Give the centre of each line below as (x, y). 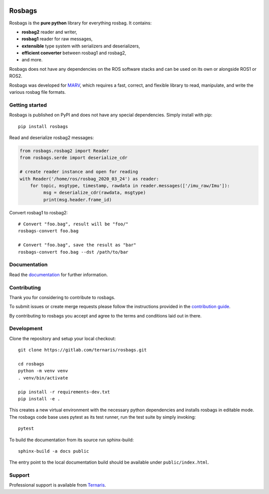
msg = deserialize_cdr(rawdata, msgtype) (95, 193)
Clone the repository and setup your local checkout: (63, 338)
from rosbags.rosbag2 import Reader (65, 151)
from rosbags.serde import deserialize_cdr (74, 158)
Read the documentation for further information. (59, 275)
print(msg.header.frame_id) (77, 200)
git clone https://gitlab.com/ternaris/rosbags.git (82, 350)
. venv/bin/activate (43, 378)
